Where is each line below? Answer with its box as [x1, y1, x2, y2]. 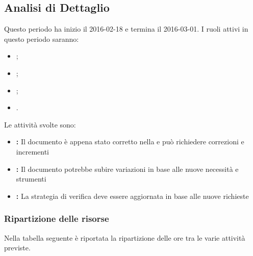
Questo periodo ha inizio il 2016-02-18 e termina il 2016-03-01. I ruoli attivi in [4, 23, 248, 34]
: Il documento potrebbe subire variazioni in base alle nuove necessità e [16, 163, 239, 174]
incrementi [16, 146, 49, 157]
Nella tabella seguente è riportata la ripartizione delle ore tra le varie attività [4, 232, 245, 243]
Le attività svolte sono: [4, 119, 76, 130]
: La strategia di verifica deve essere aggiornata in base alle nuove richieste [16, 190, 249, 201]
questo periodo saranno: [4, 33, 79, 44]
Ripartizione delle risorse [4, 212, 109, 225]
